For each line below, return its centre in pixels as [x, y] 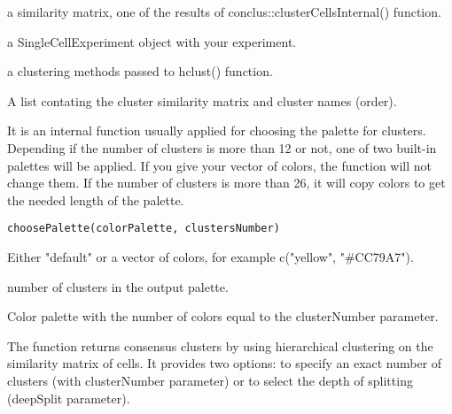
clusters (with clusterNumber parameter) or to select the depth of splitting [210, 380]
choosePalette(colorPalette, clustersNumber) [144, 229]
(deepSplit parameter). [69, 398]
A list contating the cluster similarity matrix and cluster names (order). [202, 100]
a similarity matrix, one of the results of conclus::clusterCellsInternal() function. [224, 11]
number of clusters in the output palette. [118, 286]
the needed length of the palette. [96, 199]
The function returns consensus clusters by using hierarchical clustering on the [220, 345]
